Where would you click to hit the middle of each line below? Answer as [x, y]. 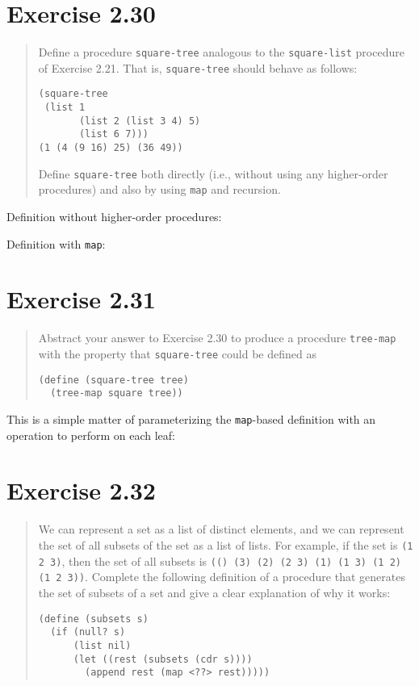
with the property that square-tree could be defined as [177, 354]
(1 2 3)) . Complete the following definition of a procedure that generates [222, 577]
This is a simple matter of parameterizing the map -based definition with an [191, 419]
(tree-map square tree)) [117, 393]
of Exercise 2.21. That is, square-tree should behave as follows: [198, 67]
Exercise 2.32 [81, 490]
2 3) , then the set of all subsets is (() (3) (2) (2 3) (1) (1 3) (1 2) [220, 561]
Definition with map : [56, 243]
